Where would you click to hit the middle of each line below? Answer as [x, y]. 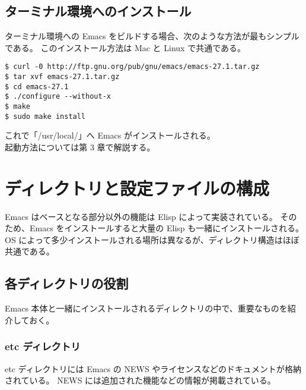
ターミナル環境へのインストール [98, 11]
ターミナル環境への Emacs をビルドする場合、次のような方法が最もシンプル [152, 36]
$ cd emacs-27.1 [37, 87]
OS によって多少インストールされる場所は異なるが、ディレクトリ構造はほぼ [152, 239]
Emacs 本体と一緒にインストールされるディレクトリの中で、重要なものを [146, 308]
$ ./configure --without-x [58, 97]
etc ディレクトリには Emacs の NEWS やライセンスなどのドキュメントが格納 [153, 368]
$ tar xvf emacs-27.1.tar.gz [62, 77]
